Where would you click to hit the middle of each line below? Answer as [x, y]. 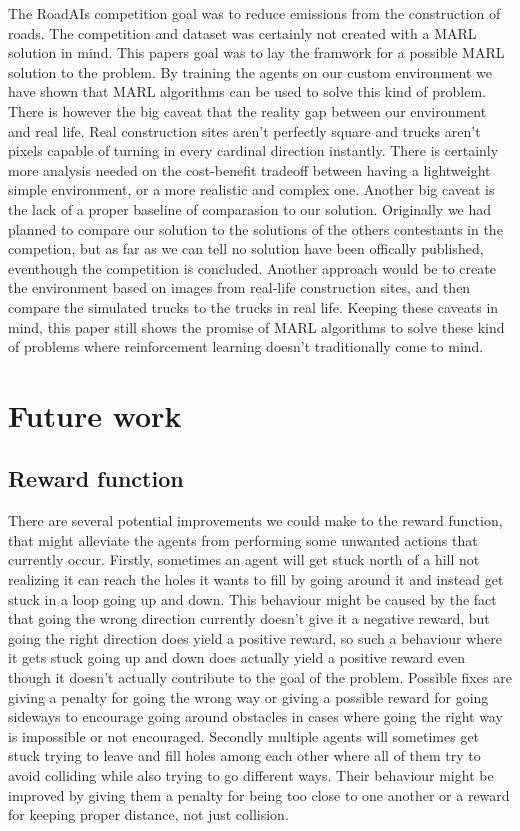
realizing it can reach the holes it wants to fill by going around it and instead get [256, 579]
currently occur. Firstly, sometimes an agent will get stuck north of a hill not [244, 559]
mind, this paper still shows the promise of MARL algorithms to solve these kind [256, 326]
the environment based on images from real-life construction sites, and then [239, 287]
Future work [95, 414]
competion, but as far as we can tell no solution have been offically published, [246, 248]
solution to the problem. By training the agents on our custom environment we [250, 71]
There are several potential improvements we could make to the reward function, [255, 520]
